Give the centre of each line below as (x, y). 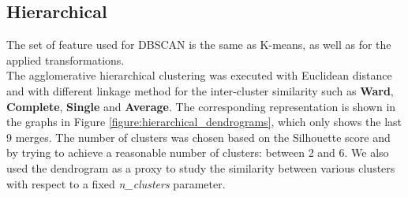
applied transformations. (66, 59)
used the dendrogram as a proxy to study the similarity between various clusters (201, 167)
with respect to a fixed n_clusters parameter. (116, 183)
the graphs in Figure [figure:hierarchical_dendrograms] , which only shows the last (204, 122)
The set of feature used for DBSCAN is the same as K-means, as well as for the (199, 45)
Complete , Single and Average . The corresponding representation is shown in (201, 106)
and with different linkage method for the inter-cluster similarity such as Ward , (200, 90)
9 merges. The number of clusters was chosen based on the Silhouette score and (198, 137)
